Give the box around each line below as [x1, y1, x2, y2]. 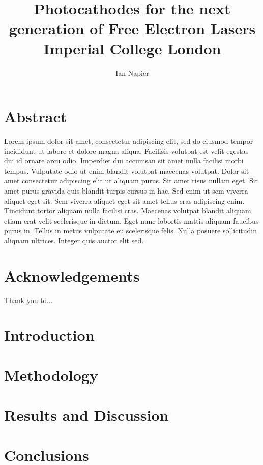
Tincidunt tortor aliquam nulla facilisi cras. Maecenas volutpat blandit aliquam [4, 205, 251, 216]
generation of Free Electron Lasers [9, 18, 256, 39]
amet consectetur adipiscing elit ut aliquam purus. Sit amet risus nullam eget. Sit [4, 175, 258, 186]
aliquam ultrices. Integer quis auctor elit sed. [4, 235, 144, 245]
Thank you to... [4, 294, 53, 305]
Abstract [4, 106, 67, 127]
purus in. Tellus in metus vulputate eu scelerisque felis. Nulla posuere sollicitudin [4, 225, 257, 236]
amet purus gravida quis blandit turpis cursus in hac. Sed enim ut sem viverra [4, 185, 248, 196]
